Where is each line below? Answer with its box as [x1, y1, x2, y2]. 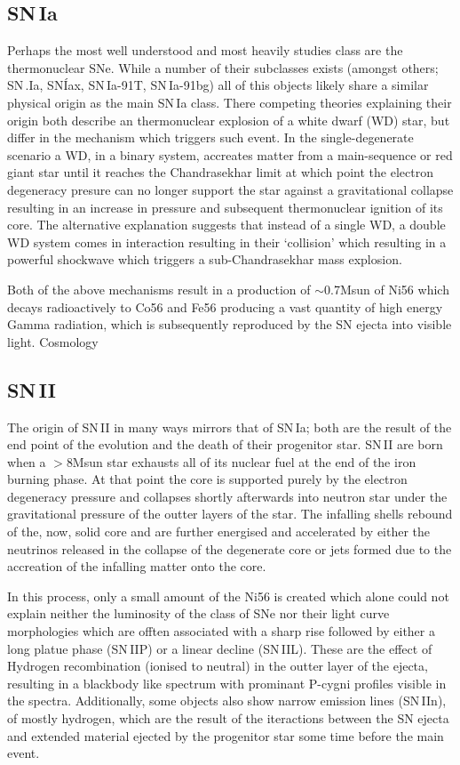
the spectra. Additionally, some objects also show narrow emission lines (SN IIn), [7, 691, 447, 710]
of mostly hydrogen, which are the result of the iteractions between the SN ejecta [7, 709, 449, 727]
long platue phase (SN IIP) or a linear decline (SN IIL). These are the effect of [7, 639, 432, 657]
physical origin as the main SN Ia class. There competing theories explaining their [7, 93, 452, 111]
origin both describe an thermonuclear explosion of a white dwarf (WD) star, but [7, 110, 450, 129]
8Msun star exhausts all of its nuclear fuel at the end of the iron [66, 452, 416, 471]
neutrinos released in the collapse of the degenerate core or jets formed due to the [7, 539, 452, 558]
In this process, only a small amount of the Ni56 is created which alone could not [7, 586, 449, 605]
